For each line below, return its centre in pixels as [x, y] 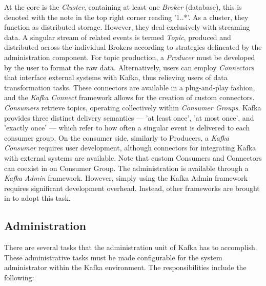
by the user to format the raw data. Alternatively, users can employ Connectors [129, 67]
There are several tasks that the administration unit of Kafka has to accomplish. [131, 247]
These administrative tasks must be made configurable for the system [113, 257]
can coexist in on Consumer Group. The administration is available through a [126, 168]
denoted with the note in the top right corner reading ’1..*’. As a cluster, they [126, 17]
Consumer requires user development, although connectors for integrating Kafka [130, 148]
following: [19, 277]
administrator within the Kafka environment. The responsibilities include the [125, 267]
